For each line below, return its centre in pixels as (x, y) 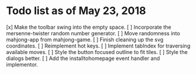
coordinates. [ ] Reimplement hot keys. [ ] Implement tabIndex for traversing (98, 46)
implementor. (22, 64)
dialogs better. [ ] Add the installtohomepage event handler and (83, 58)
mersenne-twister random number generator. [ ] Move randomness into (93, 33)
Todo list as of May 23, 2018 (76, 11)
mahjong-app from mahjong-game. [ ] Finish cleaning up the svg (85, 39)
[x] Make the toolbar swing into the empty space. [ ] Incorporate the (89, 27)
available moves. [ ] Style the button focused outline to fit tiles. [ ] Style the (97, 52)
